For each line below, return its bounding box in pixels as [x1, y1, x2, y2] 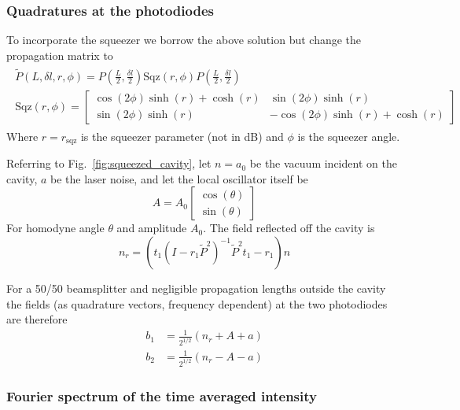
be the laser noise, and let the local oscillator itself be [50, 170, 308, 187]
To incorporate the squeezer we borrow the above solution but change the [6, 31, 362, 48]
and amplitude [116, 220, 187, 236]
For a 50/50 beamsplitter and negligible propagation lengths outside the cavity [6, 279, 386, 296]
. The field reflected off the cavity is [203, 220, 375, 236]
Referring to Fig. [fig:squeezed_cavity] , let [6, 155, 212, 172]
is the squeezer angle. [297, 127, 400, 144]
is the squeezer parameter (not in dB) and [80, 127, 284, 144]
